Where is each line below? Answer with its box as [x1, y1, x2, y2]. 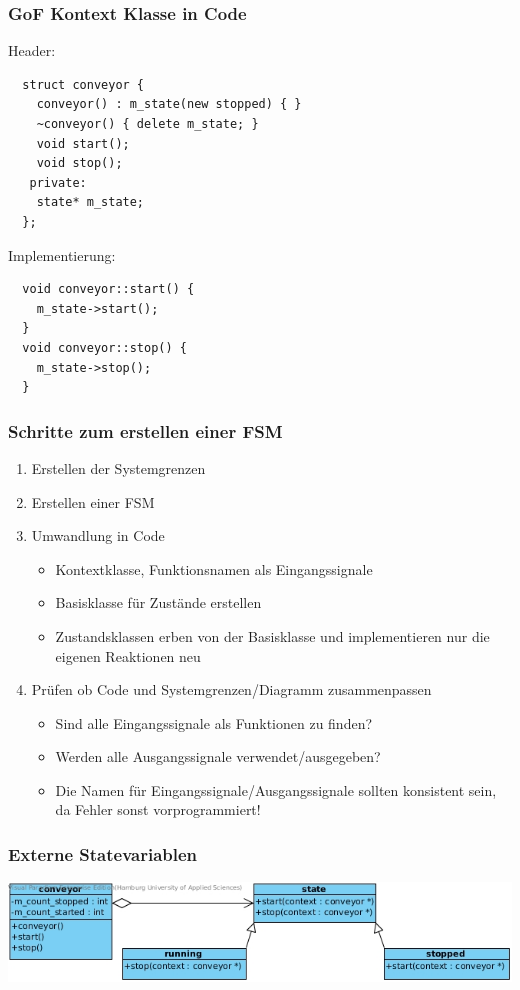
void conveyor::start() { [22, 282, 195, 297]
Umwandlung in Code [31, 525, 165, 546]
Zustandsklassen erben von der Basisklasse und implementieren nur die [55, 625, 490, 646]
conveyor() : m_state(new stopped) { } [36, 97, 302, 112]
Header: [8, 40, 56, 61]
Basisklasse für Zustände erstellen [55, 592, 262, 613]
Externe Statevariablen [8, 841, 198, 866]
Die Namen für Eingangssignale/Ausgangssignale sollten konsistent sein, [55, 779, 497, 800]
